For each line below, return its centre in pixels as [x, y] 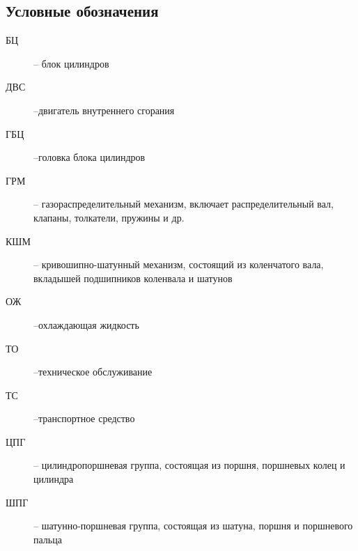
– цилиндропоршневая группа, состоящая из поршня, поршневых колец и [189, 465]
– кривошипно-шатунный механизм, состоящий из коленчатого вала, [179, 264]
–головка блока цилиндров [89, 157]
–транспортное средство [84, 418]
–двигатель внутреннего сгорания [104, 110]
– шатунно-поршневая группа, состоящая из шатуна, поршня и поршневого [193, 526]
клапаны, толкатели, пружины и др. [109, 217]
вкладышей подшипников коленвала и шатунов [133, 278]
